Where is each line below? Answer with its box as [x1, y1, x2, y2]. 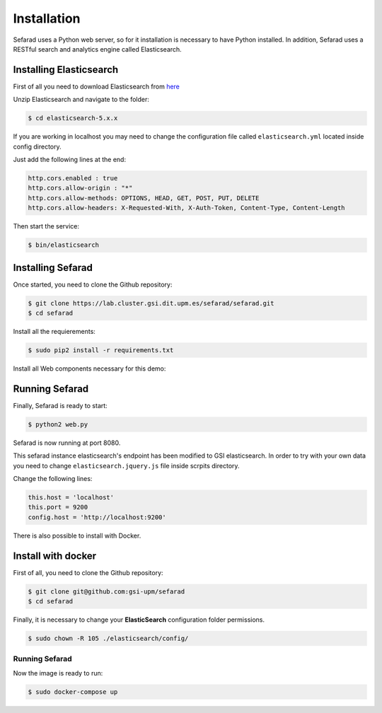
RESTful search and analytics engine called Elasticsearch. [13, 45, 182, 53]
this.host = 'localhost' [28, 493, 115, 502]
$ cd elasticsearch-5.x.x [28, 114, 118, 122]
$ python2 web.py [28, 420, 88, 428]
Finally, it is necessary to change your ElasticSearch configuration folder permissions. [13, 615, 265, 624]
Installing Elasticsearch [13, 64, 119, 76]
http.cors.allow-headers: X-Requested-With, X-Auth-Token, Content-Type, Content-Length [28, 204, 346, 212]
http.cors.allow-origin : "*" [28, 184, 133, 192]
